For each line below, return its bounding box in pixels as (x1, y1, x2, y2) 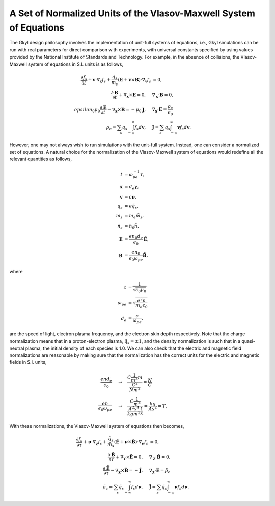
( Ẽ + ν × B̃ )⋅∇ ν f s (114, 439, 149, 446)
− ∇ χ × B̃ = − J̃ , (110, 467, 143, 474)
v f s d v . (177, 124, 191, 131)
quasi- (241, 338, 256, 344)
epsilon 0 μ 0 (74, 107, 100, 114)
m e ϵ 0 (135, 302, 148, 310)
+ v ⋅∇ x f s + (88, 77, 111, 84)
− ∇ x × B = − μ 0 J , (107, 107, 146, 114)
